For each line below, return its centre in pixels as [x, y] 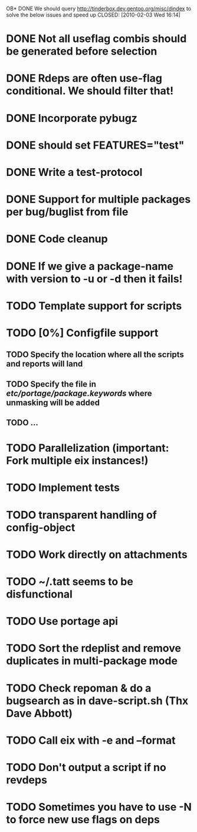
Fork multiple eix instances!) [77, 461]
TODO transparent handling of [82, 515]
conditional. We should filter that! [90, 91]
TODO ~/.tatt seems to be [70, 581]
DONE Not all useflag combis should [96, 39]
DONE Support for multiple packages [98, 199]
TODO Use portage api [62, 621]
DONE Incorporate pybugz [72, 118]
